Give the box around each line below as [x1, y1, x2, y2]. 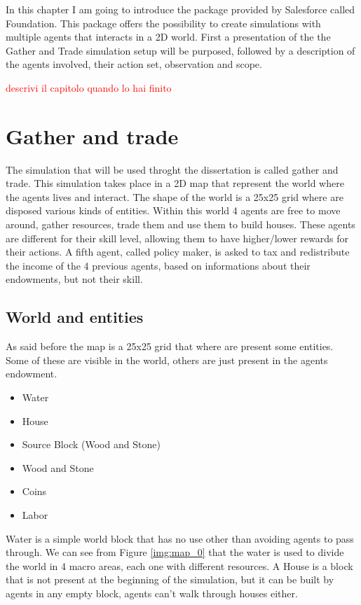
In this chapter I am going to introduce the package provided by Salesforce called [6, 2, 355, 16]
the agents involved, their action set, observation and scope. [6, 57, 262, 71]
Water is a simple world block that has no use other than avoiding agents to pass [6, 531, 354, 545]
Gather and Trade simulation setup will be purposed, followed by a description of [6, 43, 355, 57]
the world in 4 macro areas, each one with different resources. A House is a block [6, 558, 353, 573]
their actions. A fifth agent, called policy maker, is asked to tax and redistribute [6, 244, 350, 259]
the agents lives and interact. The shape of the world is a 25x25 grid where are [6, 189, 343, 204]
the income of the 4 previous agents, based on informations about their [6, 258, 311, 272]
